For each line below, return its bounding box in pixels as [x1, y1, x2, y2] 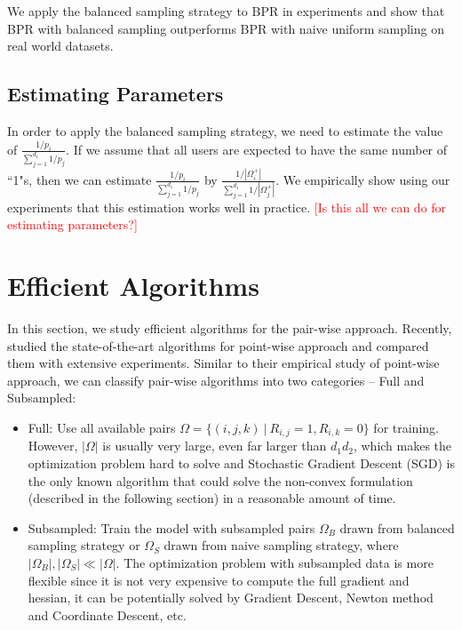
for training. [373, 418, 439, 436]
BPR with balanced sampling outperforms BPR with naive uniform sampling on [7, 19, 444, 37]
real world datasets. [7, 36, 114, 55]
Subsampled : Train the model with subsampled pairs [28, 518, 315, 537]
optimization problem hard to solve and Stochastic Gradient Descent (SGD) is [28, 454, 455, 473]
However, [28, 436, 78, 455]
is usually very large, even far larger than [102, 436, 327, 455]
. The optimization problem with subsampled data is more [115, 553, 434, 571]
